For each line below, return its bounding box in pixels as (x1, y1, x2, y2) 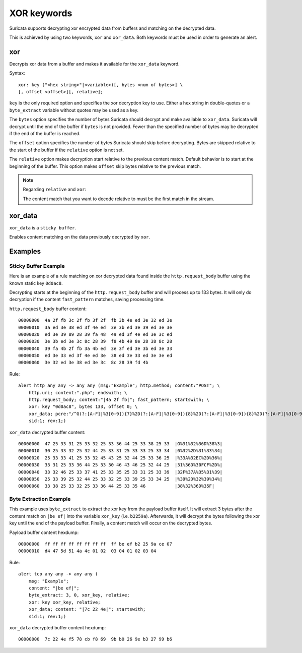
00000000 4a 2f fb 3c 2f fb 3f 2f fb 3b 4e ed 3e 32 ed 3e (18, 318, 172, 323)
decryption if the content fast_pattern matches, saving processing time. (9, 296, 165, 303)
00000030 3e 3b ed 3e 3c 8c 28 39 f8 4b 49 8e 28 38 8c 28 (18, 338, 172, 344)
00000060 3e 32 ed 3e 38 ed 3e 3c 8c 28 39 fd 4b (18, 360, 148, 366)
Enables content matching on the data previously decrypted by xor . (9, 234, 150, 240)
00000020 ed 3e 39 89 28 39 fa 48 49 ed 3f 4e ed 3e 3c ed (18, 331, 172, 337)
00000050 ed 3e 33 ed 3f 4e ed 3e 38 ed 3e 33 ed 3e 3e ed (18, 353, 172, 359)
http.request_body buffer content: (9, 306, 87, 312)
